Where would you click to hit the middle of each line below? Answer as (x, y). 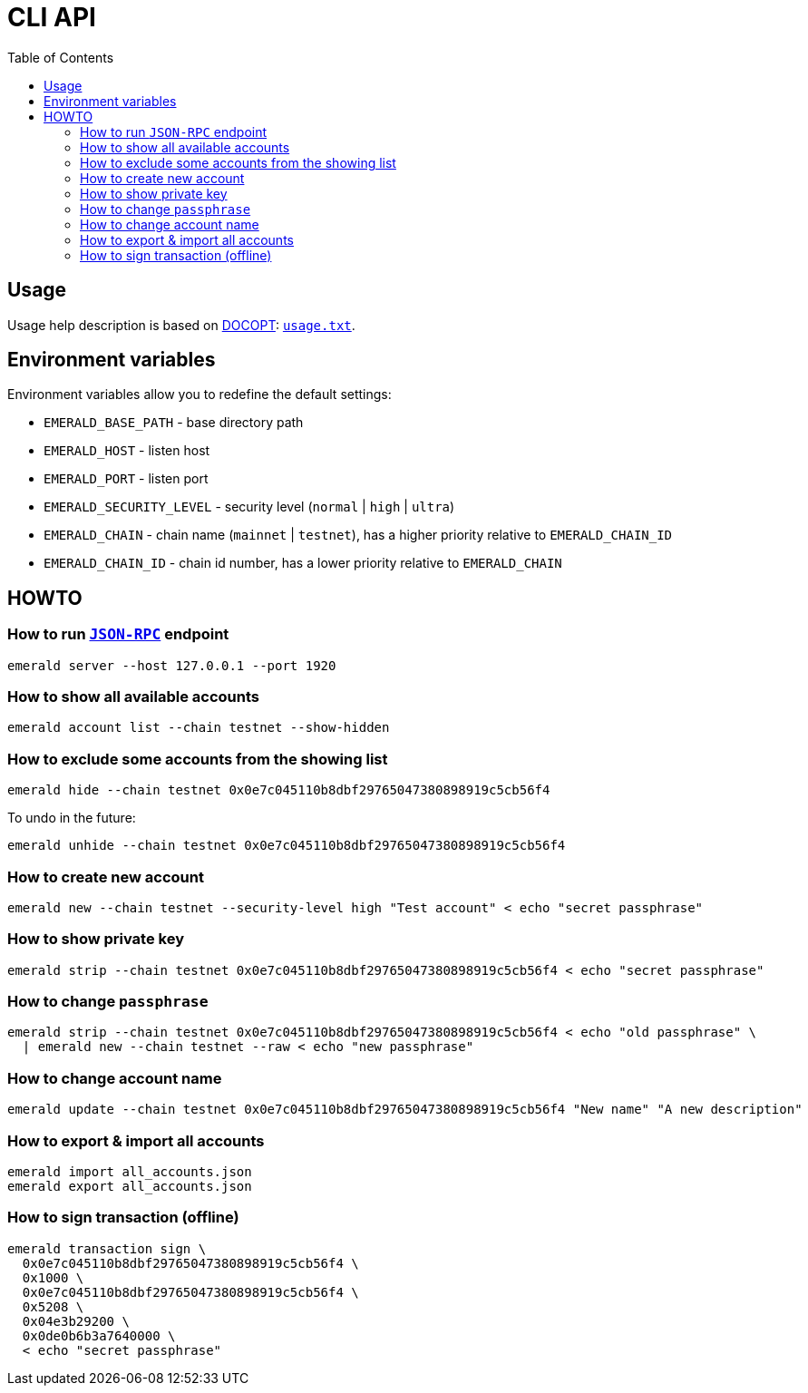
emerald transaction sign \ (107, 1248)
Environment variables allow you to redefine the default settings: (200, 395)
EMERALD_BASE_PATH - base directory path (174, 423)
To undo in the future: (72, 818)
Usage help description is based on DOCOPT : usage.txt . (181, 325)
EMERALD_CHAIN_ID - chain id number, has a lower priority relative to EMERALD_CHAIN (303, 563)
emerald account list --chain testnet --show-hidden (199, 728)
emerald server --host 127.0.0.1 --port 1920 (172, 665)
